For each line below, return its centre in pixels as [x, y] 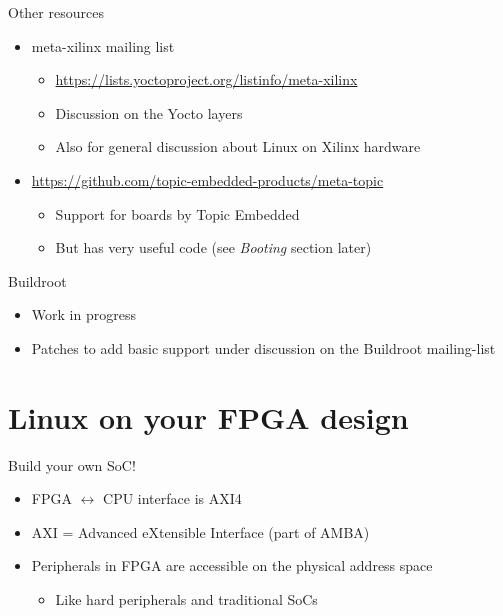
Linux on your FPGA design [208, 416]
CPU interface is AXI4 [172, 498]
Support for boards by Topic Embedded [177, 213]
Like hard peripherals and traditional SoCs [186, 599]
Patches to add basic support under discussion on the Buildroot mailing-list [263, 347]
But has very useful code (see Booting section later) [213, 247]
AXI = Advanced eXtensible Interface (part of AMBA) [200, 531]
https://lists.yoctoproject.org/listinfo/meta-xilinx [206, 79]
